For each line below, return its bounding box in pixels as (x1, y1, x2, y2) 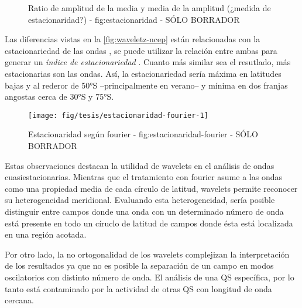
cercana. (5, 294, 34, 306)
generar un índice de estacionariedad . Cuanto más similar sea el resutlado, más (5, 56, 291, 68)
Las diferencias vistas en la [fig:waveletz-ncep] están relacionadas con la (5, 33, 260, 45)
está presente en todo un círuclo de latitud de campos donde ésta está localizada (5, 216, 293, 229)
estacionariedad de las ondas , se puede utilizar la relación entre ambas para (5, 44, 277, 56)
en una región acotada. (5, 228, 87, 241)
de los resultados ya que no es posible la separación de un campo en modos (5, 259, 274, 272)
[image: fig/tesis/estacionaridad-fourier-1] (28, 111, 208, 120)
